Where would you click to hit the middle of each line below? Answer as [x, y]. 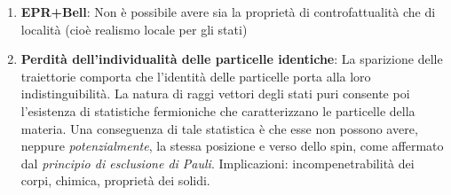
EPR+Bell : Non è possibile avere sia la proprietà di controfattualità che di [228, 12]
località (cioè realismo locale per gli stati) [134, 29]
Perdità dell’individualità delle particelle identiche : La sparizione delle [232, 59]
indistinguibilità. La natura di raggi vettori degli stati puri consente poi [215, 94]
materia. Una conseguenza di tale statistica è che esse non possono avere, [219, 128]
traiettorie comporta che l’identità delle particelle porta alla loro [196, 76]
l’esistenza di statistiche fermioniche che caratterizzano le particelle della [218, 110]
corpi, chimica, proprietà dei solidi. [115, 180]
